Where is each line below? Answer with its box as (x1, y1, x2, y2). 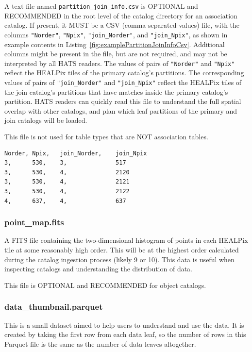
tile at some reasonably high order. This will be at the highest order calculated (4, 244, 239, 254)
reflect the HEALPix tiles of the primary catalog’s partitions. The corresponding (4, 67, 244, 78)
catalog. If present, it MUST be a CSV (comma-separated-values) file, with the (4, 20, 240, 30)
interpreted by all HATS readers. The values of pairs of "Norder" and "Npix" (4, 58, 235, 68)
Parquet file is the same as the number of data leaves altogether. (4, 338, 196, 349)
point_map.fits (4, 216, 64, 228)
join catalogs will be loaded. (4, 115, 87, 125)
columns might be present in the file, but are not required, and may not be (4, 49, 227, 59)
